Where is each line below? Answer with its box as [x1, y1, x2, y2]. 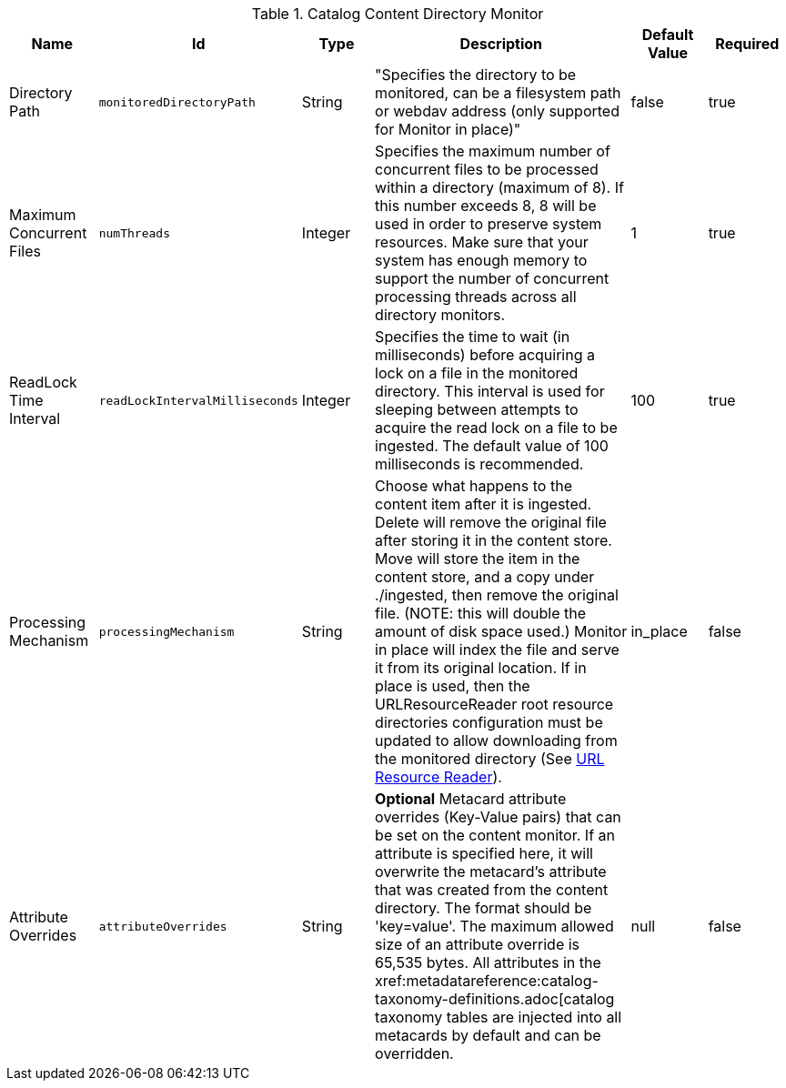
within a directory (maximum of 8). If [375, 178, 624, 196]
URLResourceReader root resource [375, 695, 614, 713]
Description [459, 35, 543, 53]
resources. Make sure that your [375, 233, 589, 251]
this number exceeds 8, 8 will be [375, 196, 597, 215]
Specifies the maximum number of [375, 142, 610, 160]
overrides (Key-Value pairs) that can [375, 808, 621, 826]
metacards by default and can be [375, 1026, 601, 1044]
